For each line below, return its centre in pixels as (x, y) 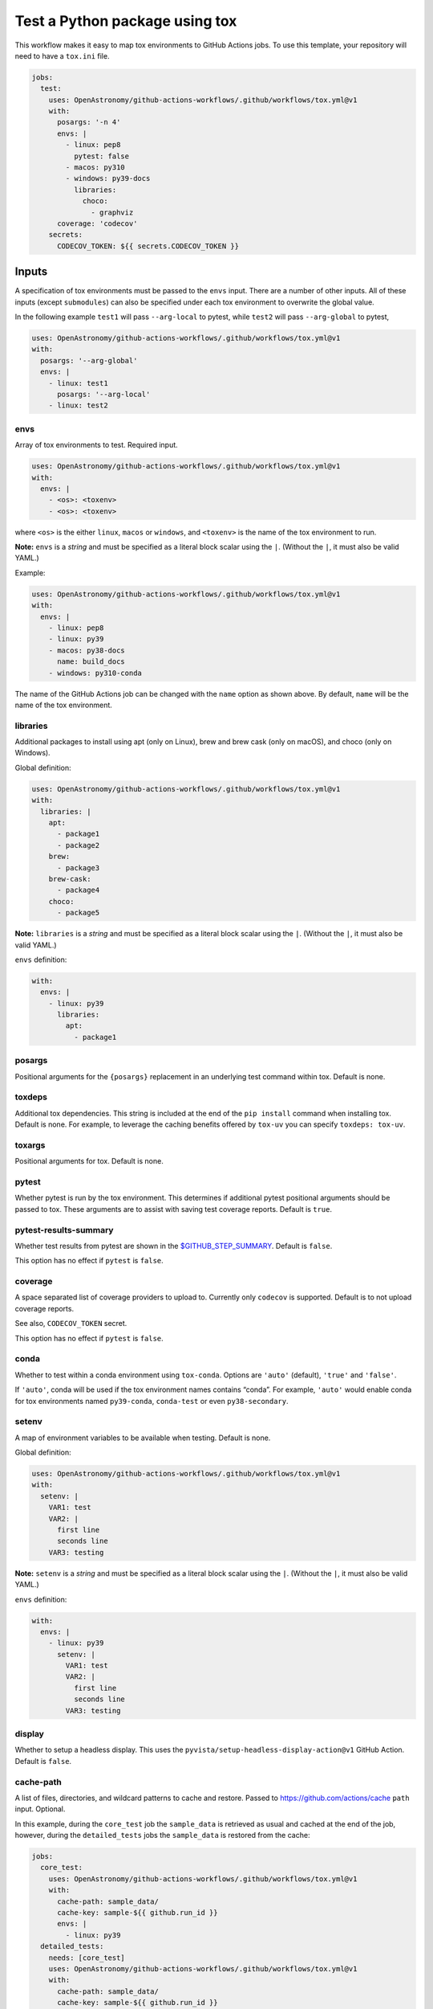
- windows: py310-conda (95, 673)
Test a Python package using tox (126, 21)
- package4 (79, 890)
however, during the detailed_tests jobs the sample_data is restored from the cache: (162, 1835)
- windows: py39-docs (108, 178)
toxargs (30, 1145)
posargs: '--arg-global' (89, 360)
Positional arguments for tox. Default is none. (89, 1161)
